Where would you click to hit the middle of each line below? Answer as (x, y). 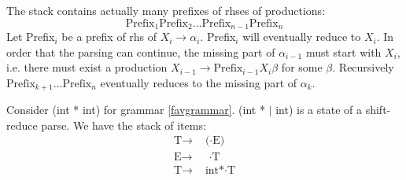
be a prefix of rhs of (109, 37)
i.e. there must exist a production (87, 67)
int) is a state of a (319, 110)
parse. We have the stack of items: (124, 125)
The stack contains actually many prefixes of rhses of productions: (166, 10)
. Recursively (363, 67)
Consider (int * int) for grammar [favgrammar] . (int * (136, 110)
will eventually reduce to (302, 37)
